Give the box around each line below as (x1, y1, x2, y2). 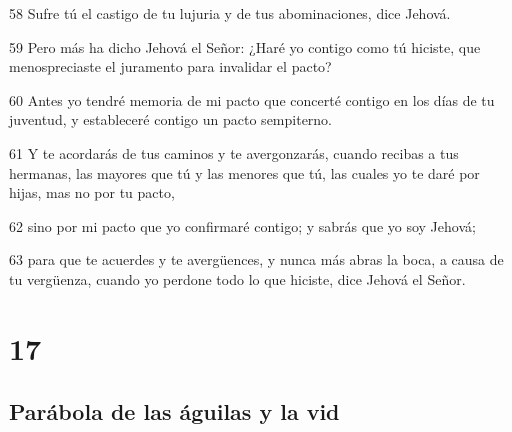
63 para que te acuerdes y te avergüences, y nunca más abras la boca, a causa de (9, 249, 504, 270)
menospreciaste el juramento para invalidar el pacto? (9, 56, 332, 77)
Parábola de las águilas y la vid (9, 396, 340, 427)
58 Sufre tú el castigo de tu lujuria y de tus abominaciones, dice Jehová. (9, 3, 451, 23)
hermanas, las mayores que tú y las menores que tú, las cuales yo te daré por (9, 162, 480, 183)
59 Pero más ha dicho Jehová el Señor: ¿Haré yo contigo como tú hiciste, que (9, 36, 481, 57)
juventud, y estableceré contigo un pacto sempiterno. (9, 109, 333, 130)
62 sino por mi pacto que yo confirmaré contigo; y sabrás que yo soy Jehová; (9, 215, 476, 236)
